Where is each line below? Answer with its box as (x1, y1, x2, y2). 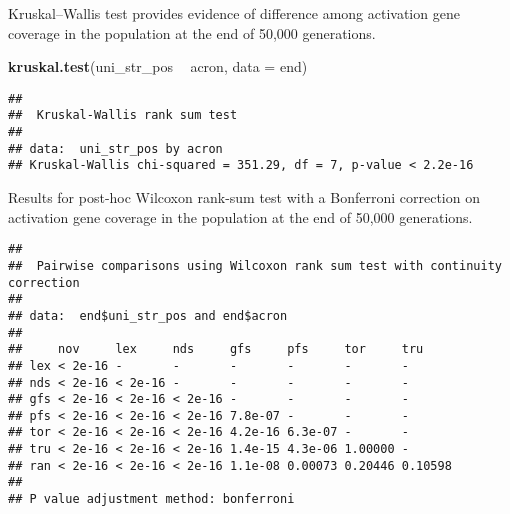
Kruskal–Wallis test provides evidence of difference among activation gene (8, 3, 460, 23)
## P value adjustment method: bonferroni (8, 492, 295, 507)
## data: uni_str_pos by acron (8, 141, 223, 156)
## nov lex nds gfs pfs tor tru (8, 342, 424, 357)
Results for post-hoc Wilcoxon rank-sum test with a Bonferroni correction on (8, 187, 480, 208)
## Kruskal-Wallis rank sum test (8, 108, 238, 123)
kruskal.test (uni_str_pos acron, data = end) (8, 56, 308, 77)
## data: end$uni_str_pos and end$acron (8, 308, 288, 323)
